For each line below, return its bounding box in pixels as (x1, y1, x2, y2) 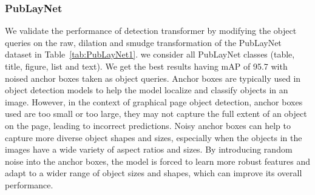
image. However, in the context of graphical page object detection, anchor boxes (5, 95, 303, 108)
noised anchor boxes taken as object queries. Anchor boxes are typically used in (5, 71, 301, 84)
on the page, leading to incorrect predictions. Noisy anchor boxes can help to (5, 119, 291, 131)
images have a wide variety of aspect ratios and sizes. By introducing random (5, 143, 293, 156)
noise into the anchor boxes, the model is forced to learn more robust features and (5, 154, 311, 167)
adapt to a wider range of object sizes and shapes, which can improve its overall (5, 167, 302, 179)
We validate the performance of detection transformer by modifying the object (5, 24, 297, 37)
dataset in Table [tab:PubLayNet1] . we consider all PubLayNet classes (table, (5, 48, 295, 61)
